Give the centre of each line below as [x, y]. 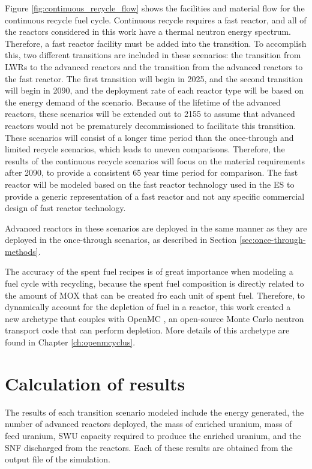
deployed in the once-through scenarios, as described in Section [121, 240]
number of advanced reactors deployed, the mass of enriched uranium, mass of [148, 424]
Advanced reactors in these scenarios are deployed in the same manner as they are [156, 228]
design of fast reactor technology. [65, 208]
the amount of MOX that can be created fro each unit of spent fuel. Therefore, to [155, 295]
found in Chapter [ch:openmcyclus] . [70, 342]
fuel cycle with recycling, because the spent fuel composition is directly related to [154, 283]
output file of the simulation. [58, 459]
